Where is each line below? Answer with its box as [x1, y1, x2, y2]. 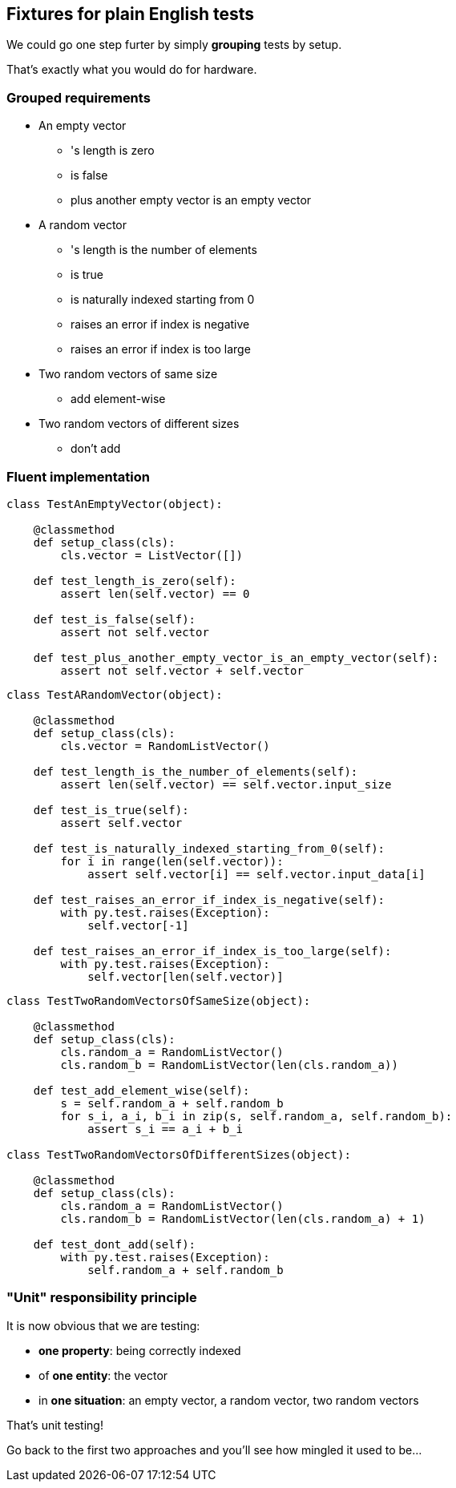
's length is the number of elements [71, 243, 257, 257]
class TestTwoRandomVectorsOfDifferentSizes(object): [6, 1147, 351, 1161]
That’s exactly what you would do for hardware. [6, 63, 257, 77]
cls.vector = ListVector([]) [60, 548, 244, 562]
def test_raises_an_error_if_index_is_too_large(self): [33, 944, 392, 958]
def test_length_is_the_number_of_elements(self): [33, 764, 358, 778]
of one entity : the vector [38, 1368, 168, 1382]
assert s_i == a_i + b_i [87, 1122, 244, 1135]
